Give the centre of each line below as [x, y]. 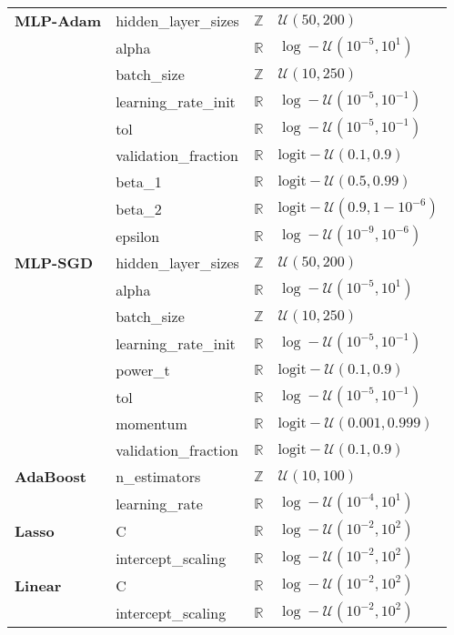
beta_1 [139, 181]
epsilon [138, 236]
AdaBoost [50, 476]
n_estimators [158, 476]
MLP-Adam [58, 20]
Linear [38, 585]
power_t [143, 370]
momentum [151, 423]
